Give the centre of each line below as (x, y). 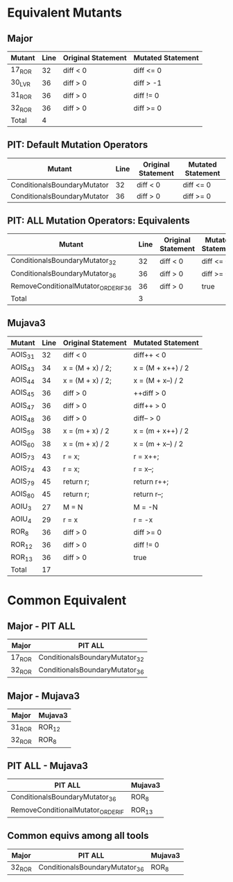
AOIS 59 (23, 431)
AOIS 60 (23, 444)
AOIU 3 (21, 507)
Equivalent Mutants (65, 13)
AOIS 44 (23, 380)
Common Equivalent (67, 601)
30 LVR (21, 83)
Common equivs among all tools (78, 836)
